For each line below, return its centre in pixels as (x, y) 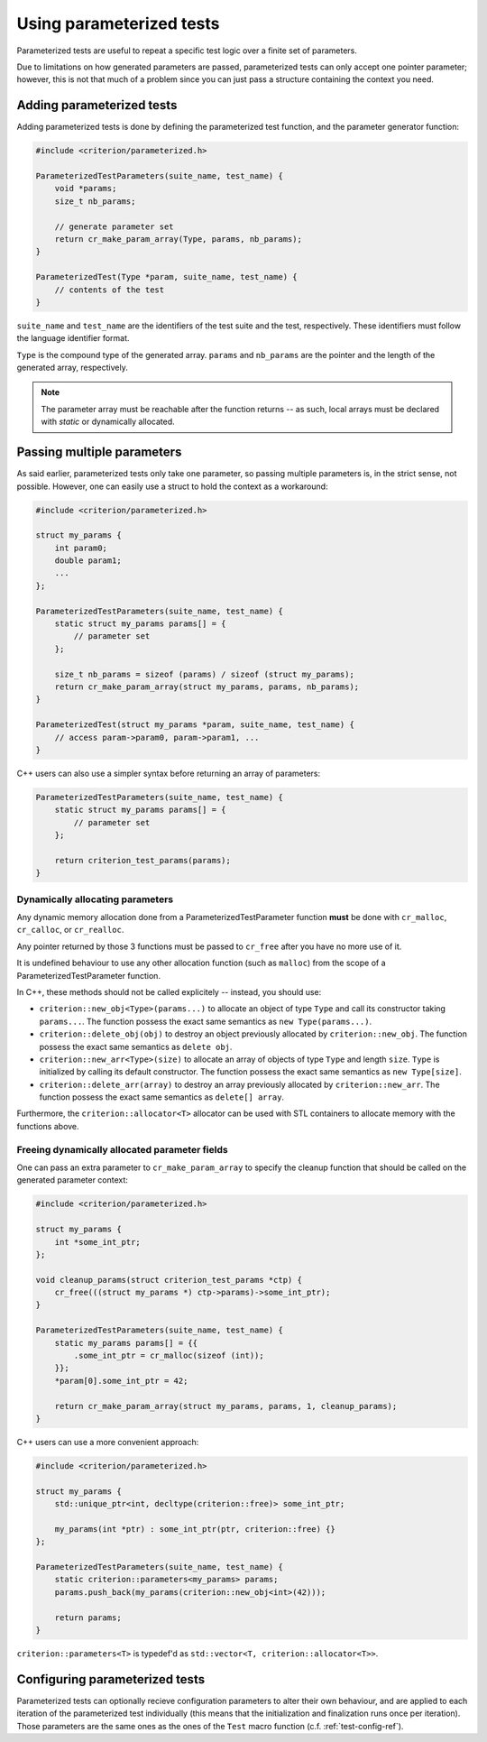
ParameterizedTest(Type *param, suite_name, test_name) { (166, 277)
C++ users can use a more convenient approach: (108, 1442)
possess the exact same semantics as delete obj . (136, 1046)
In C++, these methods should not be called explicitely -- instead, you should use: (169, 991)
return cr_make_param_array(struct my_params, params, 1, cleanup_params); (226, 1406)
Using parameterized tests (118, 23)
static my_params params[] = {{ (126, 1343)
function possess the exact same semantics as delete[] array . (161, 1097)
